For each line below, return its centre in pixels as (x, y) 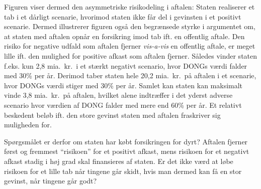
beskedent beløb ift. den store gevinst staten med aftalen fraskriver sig (112, 115)
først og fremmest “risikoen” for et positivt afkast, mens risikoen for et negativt (127, 151)
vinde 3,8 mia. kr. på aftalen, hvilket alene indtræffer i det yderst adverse (118, 95)
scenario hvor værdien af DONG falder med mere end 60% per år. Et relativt (123, 105)
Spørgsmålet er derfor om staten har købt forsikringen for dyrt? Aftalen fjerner (126, 141)
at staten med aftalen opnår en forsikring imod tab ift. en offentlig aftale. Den (124, 36)
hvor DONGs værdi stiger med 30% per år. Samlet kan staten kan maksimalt (123, 85)
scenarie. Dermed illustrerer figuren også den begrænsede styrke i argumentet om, (130, 26)
